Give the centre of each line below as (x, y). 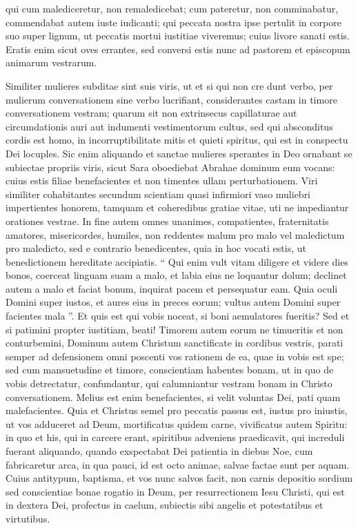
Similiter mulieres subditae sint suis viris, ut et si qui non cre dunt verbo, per (169, 85)
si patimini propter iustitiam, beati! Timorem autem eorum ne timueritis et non (175, 329)
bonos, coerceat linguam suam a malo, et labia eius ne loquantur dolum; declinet (176, 275)
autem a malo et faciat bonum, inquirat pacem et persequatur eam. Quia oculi (172, 288)
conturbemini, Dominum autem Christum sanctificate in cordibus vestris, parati (175, 343)
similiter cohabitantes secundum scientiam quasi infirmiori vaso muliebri (158, 194)
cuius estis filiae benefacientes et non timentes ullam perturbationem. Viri (162, 180)
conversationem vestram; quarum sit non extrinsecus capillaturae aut (151, 113)
